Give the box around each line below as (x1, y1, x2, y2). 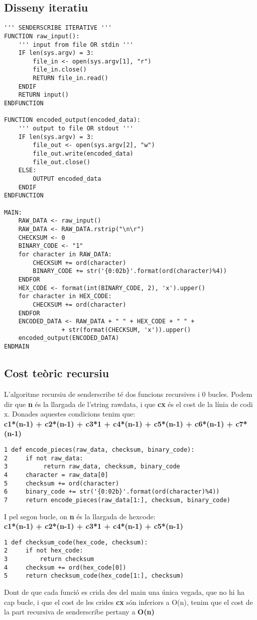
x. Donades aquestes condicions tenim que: (4, 408, 136, 419)
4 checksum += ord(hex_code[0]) (4, 564, 126, 571)
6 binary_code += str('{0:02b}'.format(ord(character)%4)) (4, 488, 220, 496)
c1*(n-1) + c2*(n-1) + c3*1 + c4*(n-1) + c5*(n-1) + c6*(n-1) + (4, 418, 233, 429)
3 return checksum (4, 556, 94, 563)
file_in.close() (33, 66, 87, 74)
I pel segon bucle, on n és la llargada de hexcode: (4, 511, 156, 521)
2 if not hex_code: (4, 547, 83, 555)
